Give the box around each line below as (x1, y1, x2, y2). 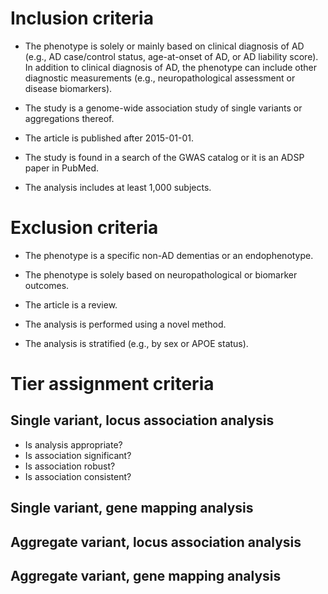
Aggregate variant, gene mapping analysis (10, 568, 282, 585)
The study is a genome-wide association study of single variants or (24, 102, 303, 114)
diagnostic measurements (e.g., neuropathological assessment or (24, 72, 296, 84)
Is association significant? (24, 449, 132, 461)
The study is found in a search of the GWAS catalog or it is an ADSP (24, 151, 305, 163)
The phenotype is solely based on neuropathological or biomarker (24, 268, 298, 281)
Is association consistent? (24, 470, 132, 482)
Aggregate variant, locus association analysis (10, 533, 302, 551)
